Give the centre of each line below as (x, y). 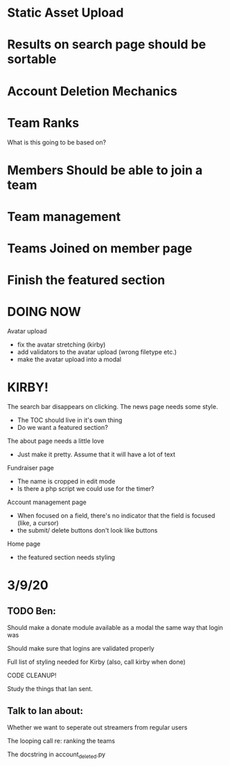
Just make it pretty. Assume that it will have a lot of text (96, 455)
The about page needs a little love (56, 441)
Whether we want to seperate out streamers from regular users (97, 727)
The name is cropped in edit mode (66, 481)
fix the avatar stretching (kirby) (61, 344)
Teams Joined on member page (100, 249)
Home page (24, 544)
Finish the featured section (86, 280)
